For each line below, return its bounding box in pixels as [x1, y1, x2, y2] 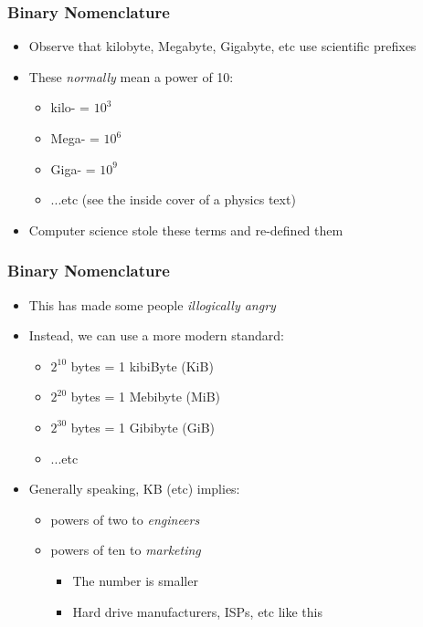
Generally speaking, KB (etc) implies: [28, 479, 240, 498]
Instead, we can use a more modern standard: [28, 326, 284, 345]
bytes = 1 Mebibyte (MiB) [70, 387, 221, 406]
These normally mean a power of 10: [28, 67, 234, 86]
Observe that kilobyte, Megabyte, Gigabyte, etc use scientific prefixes [28, 37, 417, 56]
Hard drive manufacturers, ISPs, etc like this [72, 601, 323, 621]
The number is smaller [72, 570, 198, 590]
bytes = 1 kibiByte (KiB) [70, 356, 214, 375]
